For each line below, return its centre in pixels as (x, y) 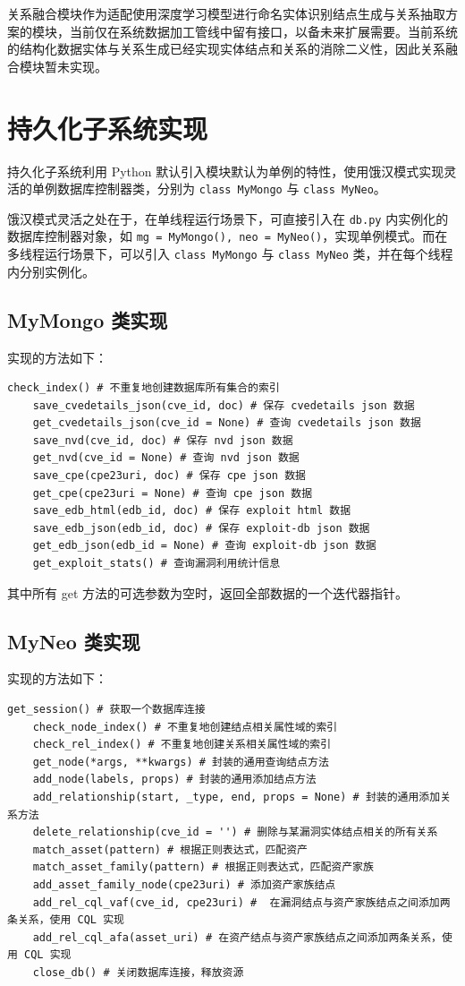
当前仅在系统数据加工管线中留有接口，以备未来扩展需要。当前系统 (263, 31)
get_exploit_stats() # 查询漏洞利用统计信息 (156, 564)
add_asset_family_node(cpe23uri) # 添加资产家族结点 (184, 884)
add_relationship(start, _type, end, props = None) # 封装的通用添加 (237, 797)
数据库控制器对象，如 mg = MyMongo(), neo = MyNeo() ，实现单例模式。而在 (228, 236)
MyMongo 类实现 (88, 319)
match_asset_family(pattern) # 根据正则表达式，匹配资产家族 (203, 867)
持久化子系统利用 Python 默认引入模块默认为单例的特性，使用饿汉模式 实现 (226, 171)
